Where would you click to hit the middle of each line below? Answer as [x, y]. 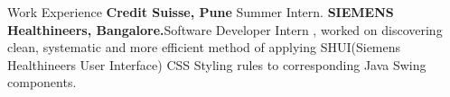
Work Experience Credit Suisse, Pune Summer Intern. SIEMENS [201, 12]
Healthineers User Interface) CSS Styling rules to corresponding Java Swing [217, 64]
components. [42, 82]
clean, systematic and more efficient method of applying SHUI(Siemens [204, 47]
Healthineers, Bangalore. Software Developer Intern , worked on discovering [225, 29]
